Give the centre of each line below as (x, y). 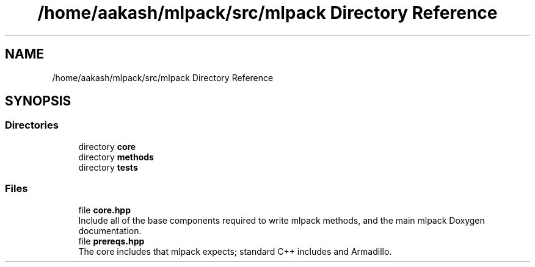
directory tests (108, 167)
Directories (32, 125)
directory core (107, 146)
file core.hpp (105, 210)
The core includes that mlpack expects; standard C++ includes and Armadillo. (235, 251)
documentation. (110, 230)
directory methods (116, 157)
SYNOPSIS (38, 101)
